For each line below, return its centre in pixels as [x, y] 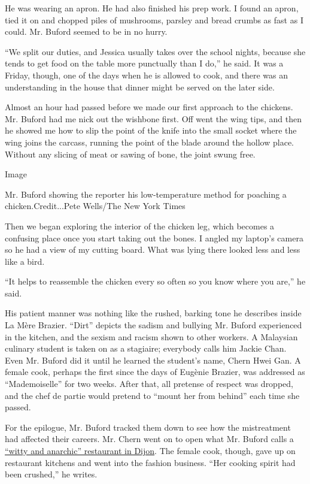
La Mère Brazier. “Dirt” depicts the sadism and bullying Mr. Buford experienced [154, 325]
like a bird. [25, 261]
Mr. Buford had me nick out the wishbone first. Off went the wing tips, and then [154, 118]
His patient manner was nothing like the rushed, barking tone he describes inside [153, 313]
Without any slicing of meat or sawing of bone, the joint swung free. [130, 154]
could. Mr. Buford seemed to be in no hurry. [86, 31]
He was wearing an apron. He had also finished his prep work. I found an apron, [152, 8]
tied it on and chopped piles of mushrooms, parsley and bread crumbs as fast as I [154, 19]
